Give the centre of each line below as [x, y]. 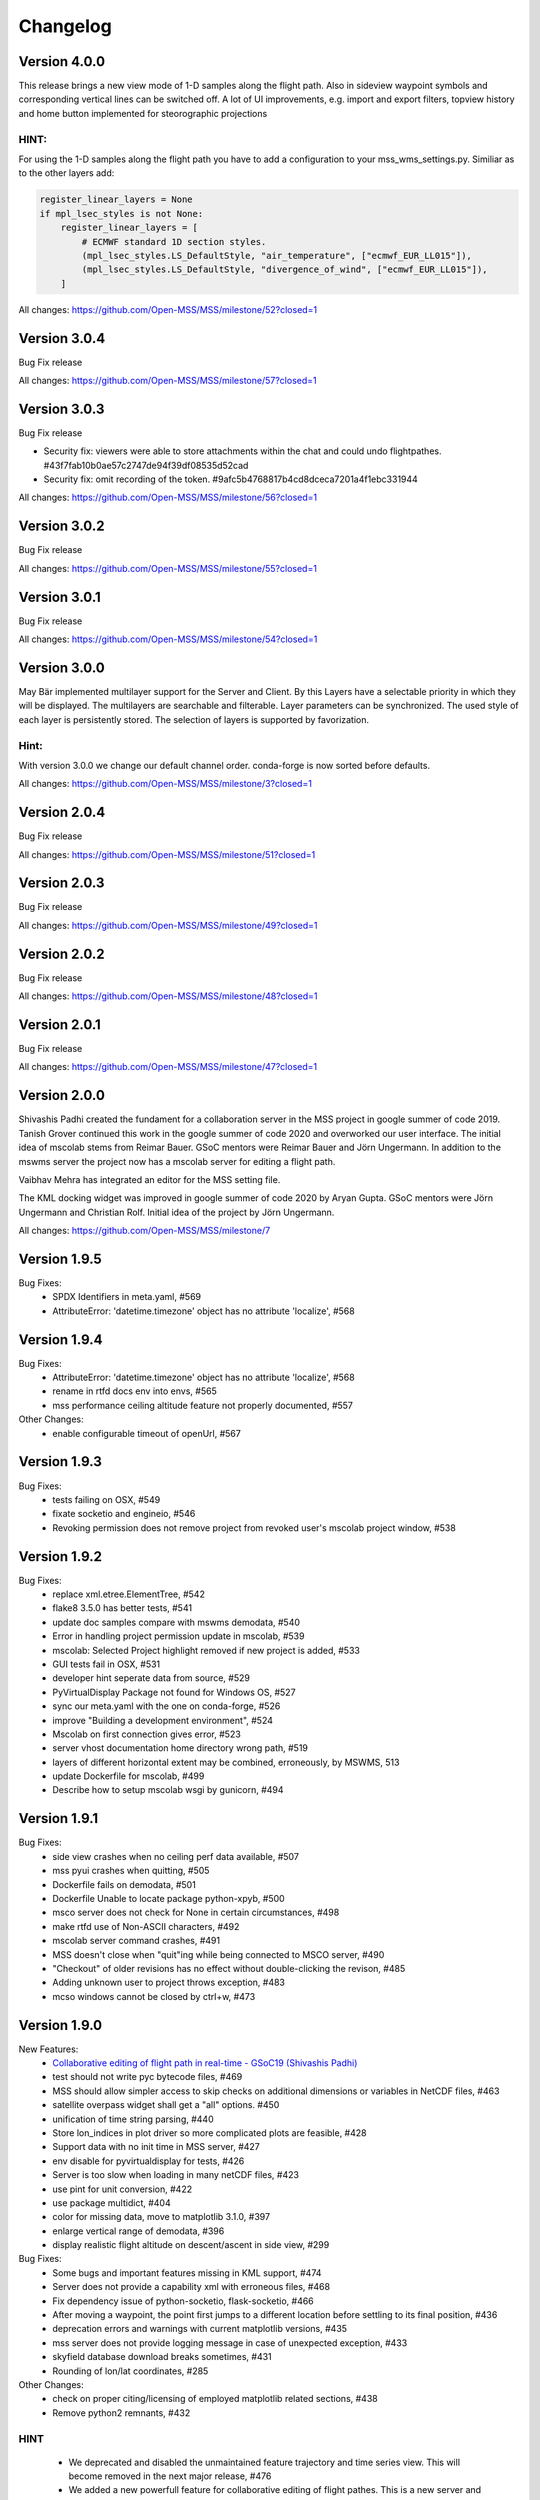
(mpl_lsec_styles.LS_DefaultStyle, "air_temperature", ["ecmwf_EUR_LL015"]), [276, 255]
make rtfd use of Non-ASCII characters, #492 [146, 1926]
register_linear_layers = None [116, 199]
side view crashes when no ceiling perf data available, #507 [176, 1856]
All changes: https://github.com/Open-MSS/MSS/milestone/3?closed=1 [165, 784]
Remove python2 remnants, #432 [121, 2412]
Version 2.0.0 [61, 1095]
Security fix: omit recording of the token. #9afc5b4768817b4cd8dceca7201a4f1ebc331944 [231, 479]
